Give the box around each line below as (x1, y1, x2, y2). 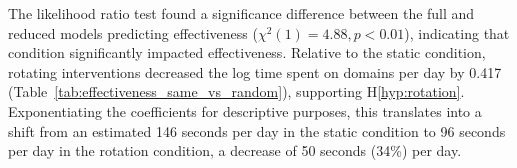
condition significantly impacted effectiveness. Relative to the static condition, (8, 42, 486, 63)
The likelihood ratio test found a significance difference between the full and (8, 3, 475, 23)
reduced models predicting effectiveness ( (8, 22, 258, 43)
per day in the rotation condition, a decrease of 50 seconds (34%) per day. (8, 140, 462, 161)
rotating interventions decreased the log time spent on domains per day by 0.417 (8, 61, 502, 82)
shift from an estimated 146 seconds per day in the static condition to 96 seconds (8, 120, 506, 141)
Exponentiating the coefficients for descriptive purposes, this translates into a (8, 100, 482, 121)
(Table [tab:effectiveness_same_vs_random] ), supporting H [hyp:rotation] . (8, 81, 465, 102)
